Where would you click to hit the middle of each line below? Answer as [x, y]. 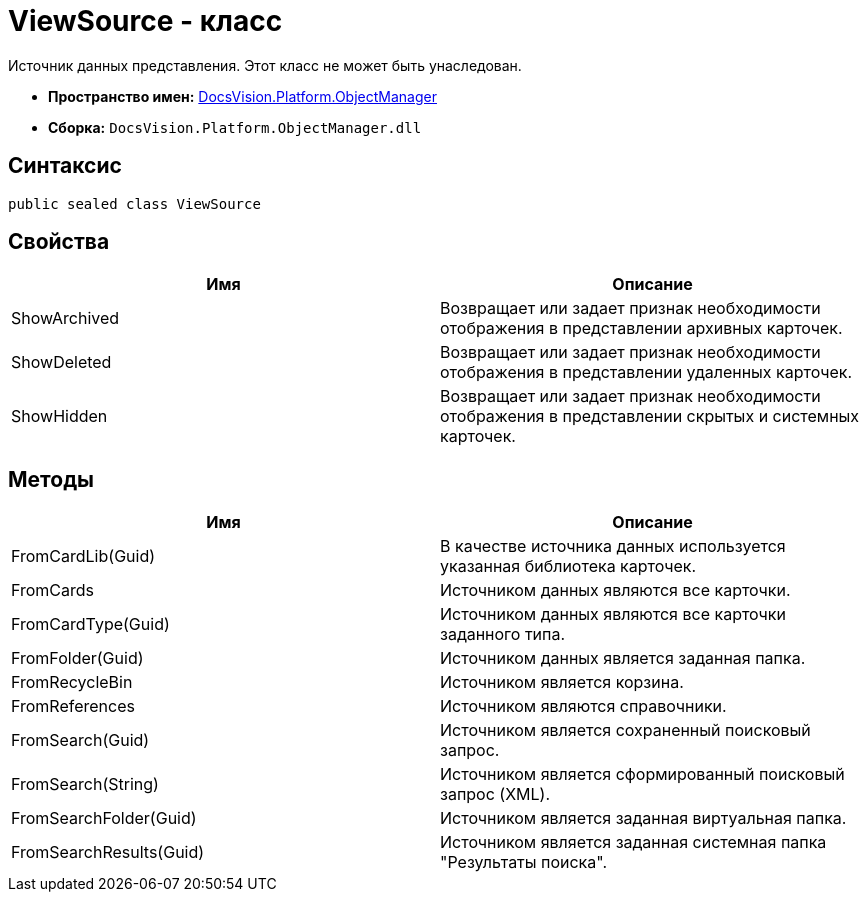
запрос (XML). [495, 794]
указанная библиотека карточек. [568, 566]
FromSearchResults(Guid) [108, 852]
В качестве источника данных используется [613, 546]
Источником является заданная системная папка [633, 842]
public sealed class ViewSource [134, 203]
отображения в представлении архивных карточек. [641, 328]
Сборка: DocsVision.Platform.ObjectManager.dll [235, 127]
